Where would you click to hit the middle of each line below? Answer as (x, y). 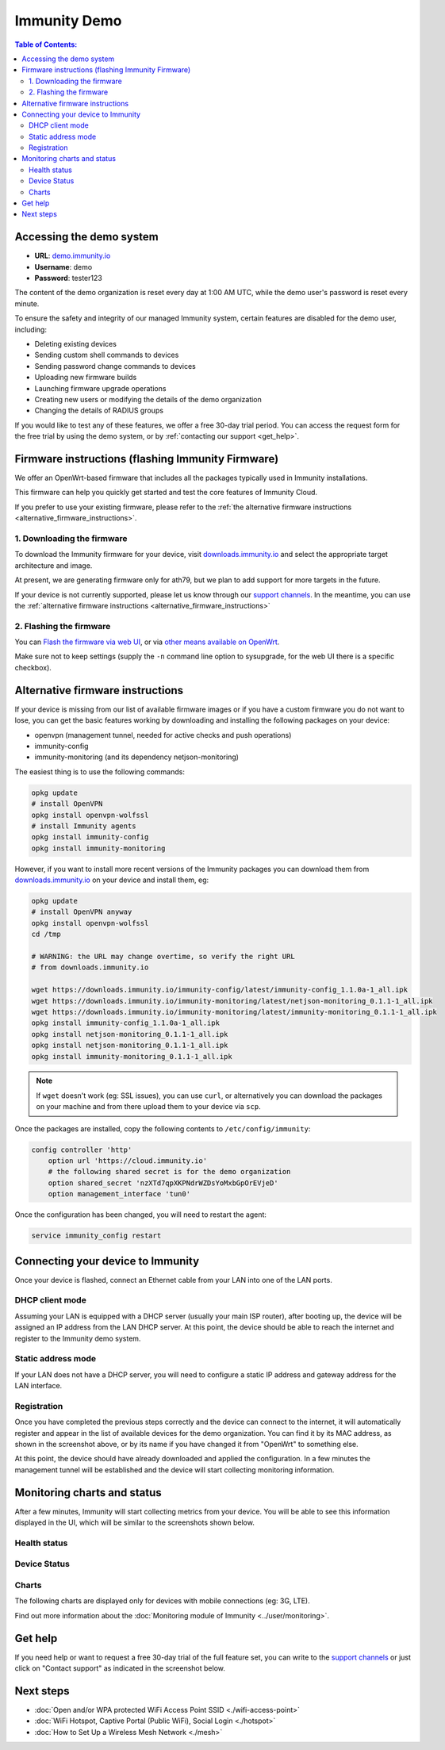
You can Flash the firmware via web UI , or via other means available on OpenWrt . (147, 642)
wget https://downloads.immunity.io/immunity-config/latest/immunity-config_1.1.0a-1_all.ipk (220, 990)
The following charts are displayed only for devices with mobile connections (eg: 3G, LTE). (162, 1601)
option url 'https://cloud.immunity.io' (128, 1161)
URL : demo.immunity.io (73, 256)
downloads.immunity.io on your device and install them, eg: (112, 880)
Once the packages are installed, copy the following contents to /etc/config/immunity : (163, 1128)
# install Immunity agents (84, 826)
